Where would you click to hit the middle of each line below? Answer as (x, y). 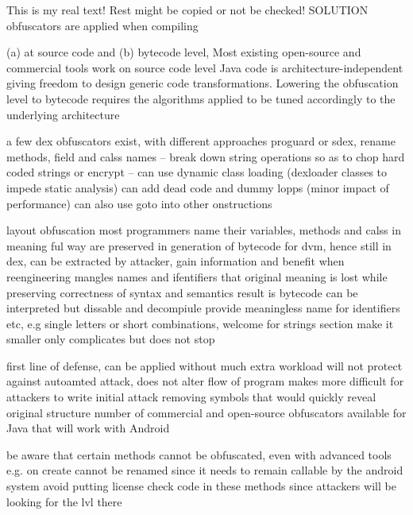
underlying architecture (63, 114)
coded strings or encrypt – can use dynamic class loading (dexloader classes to (197, 172)
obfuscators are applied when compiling (102, 25)
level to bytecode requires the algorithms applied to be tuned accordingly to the (201, 98)
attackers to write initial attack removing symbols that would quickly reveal (191, 397)
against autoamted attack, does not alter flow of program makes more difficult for (205, 381)
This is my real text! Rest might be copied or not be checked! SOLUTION (187, 10)
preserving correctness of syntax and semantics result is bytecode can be (182, 292)
